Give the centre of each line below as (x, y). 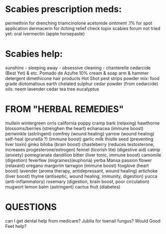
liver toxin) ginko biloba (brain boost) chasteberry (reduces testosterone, (80, 144)
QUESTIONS (31, 207)
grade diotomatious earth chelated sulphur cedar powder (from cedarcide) (82, 83)
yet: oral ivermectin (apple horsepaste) (45, 33)
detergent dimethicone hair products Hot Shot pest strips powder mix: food (82, 78)
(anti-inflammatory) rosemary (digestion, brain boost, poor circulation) (77, 181)
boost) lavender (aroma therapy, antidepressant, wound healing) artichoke (82, 170)
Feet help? (16, 226)
